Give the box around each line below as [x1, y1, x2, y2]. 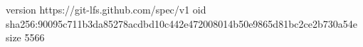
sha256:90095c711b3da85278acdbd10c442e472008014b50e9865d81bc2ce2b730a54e [6, 16, 357, 31]
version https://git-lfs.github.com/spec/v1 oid [6, 2, 206, 16]
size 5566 [6, 30, 45, 45]
